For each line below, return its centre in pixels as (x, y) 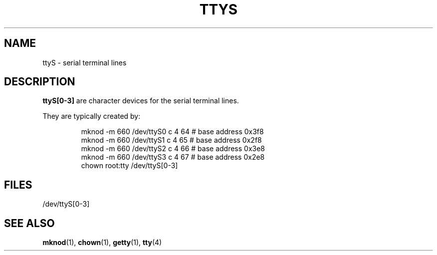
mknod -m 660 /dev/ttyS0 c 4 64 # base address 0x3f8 (172, 132)
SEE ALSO (29, 223)
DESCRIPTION (40, 82)
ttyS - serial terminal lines (85, 62)
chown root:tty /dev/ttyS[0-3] (129, 166)
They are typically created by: (92, 116)
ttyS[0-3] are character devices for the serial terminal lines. (141, 101)
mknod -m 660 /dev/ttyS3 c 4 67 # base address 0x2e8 (173, 157)
